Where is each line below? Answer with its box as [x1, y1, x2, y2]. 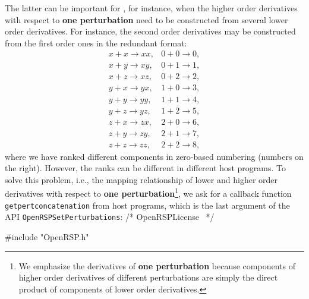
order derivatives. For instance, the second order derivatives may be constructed [5, 25, 296, 37]
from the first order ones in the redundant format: [5, 36, 187, 49]
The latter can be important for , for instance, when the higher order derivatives [5, 2, 298, 14]
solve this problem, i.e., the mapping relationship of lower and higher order [5, 173, 278, 185]
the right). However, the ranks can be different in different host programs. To [5, 162, 286, 174]
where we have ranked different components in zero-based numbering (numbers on [5, 150, 304, 162]
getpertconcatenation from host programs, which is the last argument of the [5, 199, 290, 211]
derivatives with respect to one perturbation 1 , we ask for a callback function [5, 185, 292, 200]
